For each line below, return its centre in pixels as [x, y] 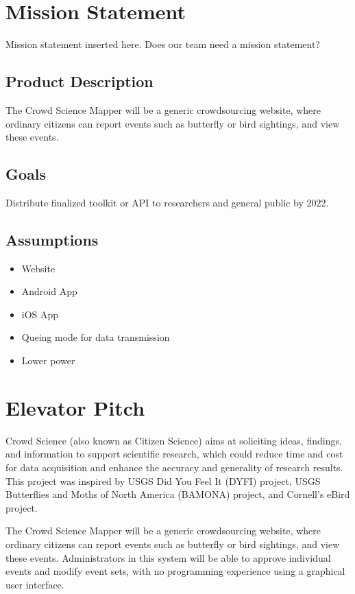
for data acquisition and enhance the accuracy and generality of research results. [174, 467]
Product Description [79, 81]
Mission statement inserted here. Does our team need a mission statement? [163, 44]
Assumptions [52, 239]
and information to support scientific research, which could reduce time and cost [174, 454]
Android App [49, 291]
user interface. [35, 584]
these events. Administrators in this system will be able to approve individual [168, 557]
